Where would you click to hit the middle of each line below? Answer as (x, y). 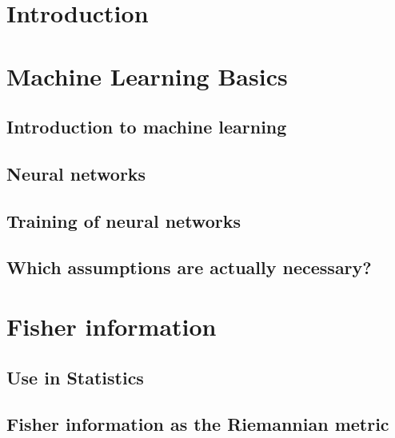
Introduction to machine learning (147, 127)
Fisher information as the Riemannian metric (198, 424)
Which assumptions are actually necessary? (189, 267)
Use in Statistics (75, 377)
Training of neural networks (124, 220)
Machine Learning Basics (147, 76)
